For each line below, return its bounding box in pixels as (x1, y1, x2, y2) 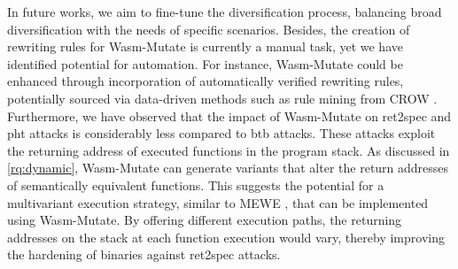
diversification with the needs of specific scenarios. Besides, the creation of (7, 19, 410, 38)
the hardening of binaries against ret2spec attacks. (7, 245, 281, 264)
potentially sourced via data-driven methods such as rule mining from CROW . (7, 88, 438, 107)
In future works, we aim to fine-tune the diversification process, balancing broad (7, 3, 442, 20)
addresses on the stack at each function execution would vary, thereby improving (7, 227, 445, 246)
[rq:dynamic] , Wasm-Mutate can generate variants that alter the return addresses (7, 158, 449, 177)
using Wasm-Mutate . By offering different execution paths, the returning (7, 211, 402, 229)
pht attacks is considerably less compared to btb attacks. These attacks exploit (7, 124, 436, 142)
